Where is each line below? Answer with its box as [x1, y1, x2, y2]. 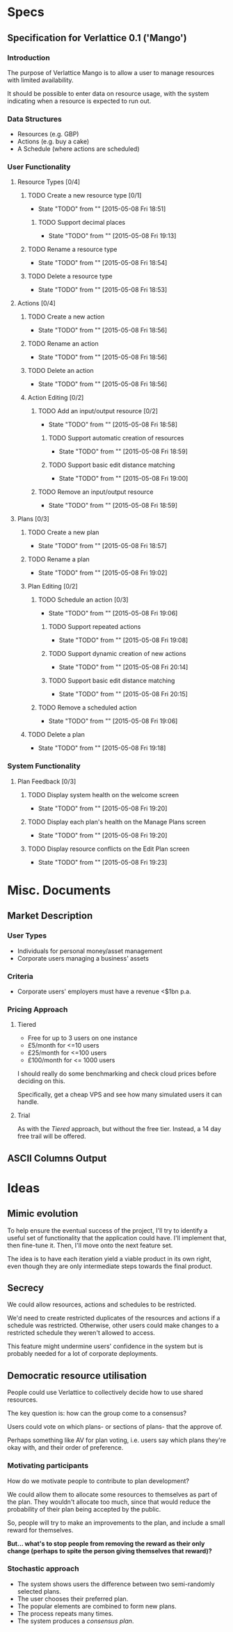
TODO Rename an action [27, 339, 99, 348]
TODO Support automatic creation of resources [48, 434, 184, 442]
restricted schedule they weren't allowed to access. [7, 1329, 155, 1337]
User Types [7, 931, 47, 941]
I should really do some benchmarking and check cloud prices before [17, 1069, 217, 1078]
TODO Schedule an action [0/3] [38, 595, 129, 604]
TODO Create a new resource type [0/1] [27, 191, 142, 200]
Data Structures [7, 114, 63, 124]
